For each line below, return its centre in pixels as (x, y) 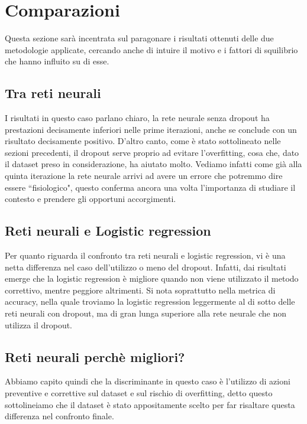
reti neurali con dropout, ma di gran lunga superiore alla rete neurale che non (146, 313)
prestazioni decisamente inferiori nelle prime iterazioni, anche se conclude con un (151, 129)
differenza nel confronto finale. (59, 416)
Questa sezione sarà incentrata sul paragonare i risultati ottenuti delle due (139, 38)
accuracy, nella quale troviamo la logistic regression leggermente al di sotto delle (150, 301)
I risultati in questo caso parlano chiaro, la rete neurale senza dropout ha (137, 118)
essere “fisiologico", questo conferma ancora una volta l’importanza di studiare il (150, 187)
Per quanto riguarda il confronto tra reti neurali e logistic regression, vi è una (145, 255)
